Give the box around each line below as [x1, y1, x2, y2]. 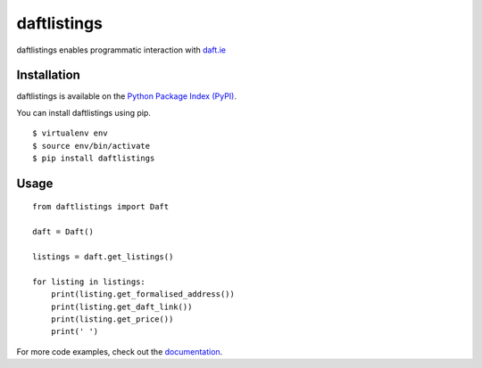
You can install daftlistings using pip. [16, 107, 151, 118]
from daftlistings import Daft [32, 201, 170, 212]
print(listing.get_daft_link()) [50, 301, 193, 312]
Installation [16, 68, 80, 83]
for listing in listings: [32, 276, 146, 287]
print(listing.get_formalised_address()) [50, 290, 236, 299]
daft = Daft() [32, 227, 94, 237]
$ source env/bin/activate [32, 141, 151, 151]
